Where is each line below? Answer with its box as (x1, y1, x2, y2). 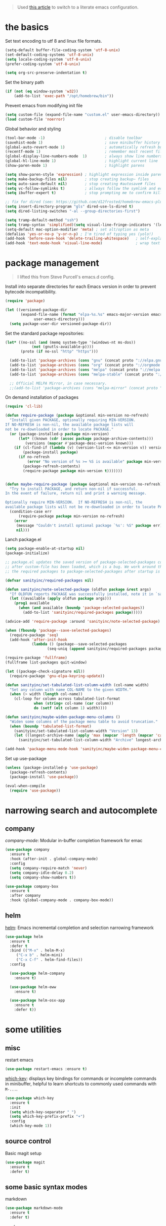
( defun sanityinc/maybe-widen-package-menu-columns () (5, 715, 121, 720)
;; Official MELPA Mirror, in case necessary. (9, 381, 107, 386)
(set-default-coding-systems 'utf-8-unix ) (5, 52, 94, 57)
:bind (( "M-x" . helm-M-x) (9, 948, 65, 953)
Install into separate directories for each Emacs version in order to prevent (5, 284, 157, 289)
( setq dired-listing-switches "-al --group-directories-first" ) (5, 209, 140, 214)
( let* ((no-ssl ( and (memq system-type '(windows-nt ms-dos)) (5, 340, 136, 345)
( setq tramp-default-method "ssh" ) (5, 217, 79, 222)
